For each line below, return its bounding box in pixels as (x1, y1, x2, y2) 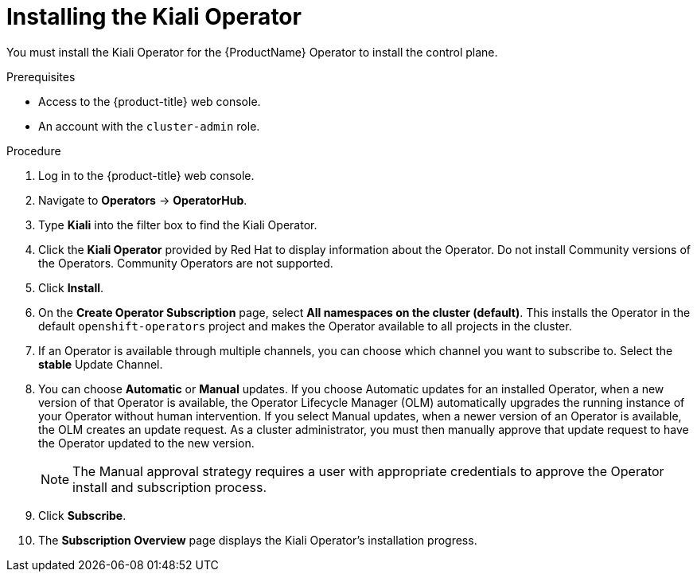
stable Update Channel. (38, 357, 163, 371)
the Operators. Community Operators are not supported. (38, 256, 333, 270)
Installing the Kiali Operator (6, 3, 302, 30)
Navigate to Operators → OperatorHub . (38, 193, 247, 207)
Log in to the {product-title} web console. (38, 168, 255, 182)
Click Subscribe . (38, 508, 127, 522)
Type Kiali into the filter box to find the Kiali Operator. (38, 217, 317, 232)
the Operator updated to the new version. (38, 435, 255, 450)
